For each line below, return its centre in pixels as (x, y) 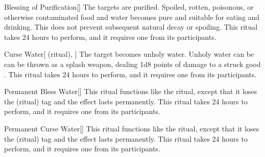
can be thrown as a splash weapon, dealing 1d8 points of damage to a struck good (132, 64)
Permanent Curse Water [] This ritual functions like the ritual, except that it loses (132, 128)
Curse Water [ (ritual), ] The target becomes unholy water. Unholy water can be (129, 54)
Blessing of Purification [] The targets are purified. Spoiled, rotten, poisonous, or (129, 7)
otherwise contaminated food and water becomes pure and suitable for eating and (132, 17)
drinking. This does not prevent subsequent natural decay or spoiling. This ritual (131, 27)
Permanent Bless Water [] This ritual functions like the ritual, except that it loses (131, 91)
